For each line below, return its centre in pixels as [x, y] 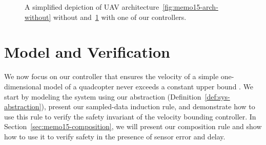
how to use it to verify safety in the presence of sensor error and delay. [115, 136]
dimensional [23, 86]
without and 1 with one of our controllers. [120, 17]
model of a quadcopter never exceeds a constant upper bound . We [149, 86]
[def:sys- [217, 96]
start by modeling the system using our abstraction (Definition [103, 96]
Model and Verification [87, 52]
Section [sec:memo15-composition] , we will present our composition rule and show [133, 126]
